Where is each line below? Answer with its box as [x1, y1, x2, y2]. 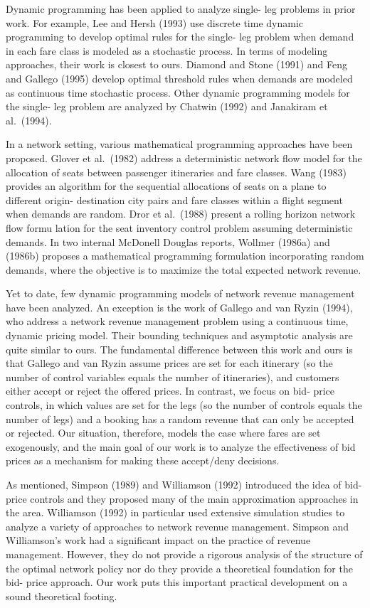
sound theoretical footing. [6, 588, 117, 603]
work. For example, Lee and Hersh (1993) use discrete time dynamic [6, 15, 304, 30]
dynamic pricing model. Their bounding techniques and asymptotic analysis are [6, 328, 353, 343]
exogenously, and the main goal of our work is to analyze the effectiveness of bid [6, 439, 356, 454]
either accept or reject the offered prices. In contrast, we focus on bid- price [6, 383, 335, 398]
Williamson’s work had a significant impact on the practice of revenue [6, 533, 311, 548]
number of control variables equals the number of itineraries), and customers [6, 369, 339, 384]
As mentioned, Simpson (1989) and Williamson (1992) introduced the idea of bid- [6, 477, 362, 491]
